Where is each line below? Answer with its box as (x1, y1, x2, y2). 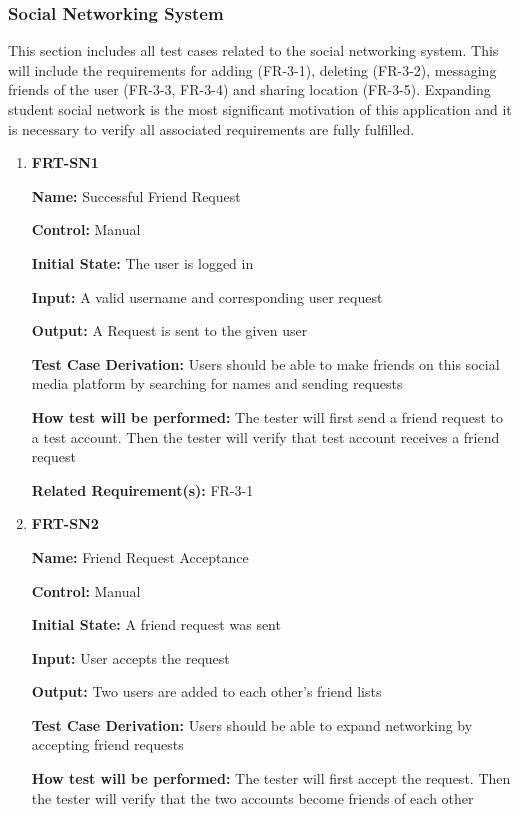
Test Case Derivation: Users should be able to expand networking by (31, 714, 473, 735)
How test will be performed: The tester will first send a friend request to (31, 406, 504, 427)
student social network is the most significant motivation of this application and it (8, 99, 512, 119)
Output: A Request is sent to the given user (31, 320, 308, 341)
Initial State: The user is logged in (31, 252, 254, 273)
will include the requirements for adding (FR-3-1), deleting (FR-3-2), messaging (8, 59, 497, 80)
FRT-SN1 (31, 152, 99, 173)
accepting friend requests (31, 734, 184, 755)
